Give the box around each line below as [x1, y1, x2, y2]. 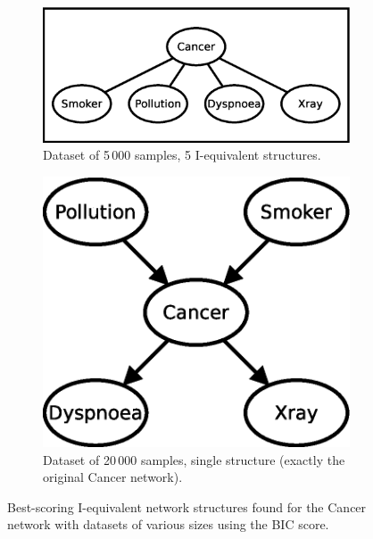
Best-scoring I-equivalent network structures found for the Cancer [7, 497, 367, 516]
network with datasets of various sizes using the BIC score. [7, 515, 329, 534]
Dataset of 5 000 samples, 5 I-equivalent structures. [43, 145, 321, 164]
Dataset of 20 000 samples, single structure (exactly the [43, 450, 345, 469]
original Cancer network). [43, 468, 183, 486]
